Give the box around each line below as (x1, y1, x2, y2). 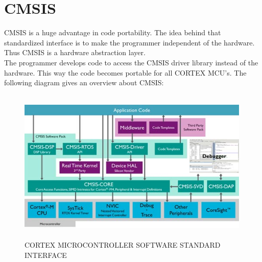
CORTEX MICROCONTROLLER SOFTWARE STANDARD (25, 240, 221, 250)
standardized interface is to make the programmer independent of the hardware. (4, 37, 255, 47)
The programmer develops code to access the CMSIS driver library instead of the (4, 57, 258, 67)
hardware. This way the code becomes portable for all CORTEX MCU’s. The (4, 67, 247, 78)
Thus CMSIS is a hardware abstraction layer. (4, 47, 146, 58)
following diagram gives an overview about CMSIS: (4, 77, 164, 88)
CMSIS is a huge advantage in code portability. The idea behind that (4, 27, 221, 38)
